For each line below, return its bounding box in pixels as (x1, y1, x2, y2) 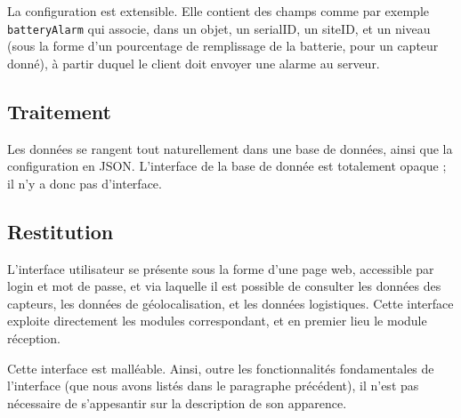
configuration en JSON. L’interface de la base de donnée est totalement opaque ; (7, 157, 447, 175)
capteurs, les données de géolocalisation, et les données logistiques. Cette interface (7, 293, 454, 312)
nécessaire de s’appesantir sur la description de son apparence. (7, 393, 347, 412)
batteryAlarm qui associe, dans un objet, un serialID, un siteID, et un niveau (7, 19, 431, 37)
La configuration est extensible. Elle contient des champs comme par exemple (7, 2, 429, 20)
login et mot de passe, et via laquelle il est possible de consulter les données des (7, 277, 441, 295)
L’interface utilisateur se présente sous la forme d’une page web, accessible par (7, 259, 434, 277)
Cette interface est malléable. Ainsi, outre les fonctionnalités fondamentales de (7, 358, 434, 377)
